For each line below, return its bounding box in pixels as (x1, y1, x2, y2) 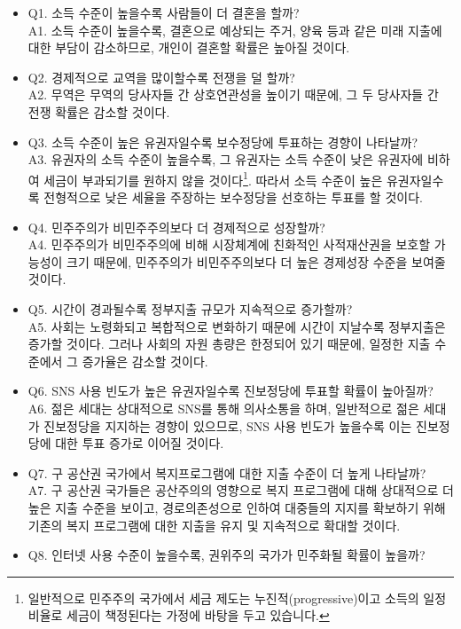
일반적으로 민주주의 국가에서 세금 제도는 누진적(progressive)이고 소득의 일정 (27, 588, 447, 607)
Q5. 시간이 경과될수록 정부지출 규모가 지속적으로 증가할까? (27, 299, 353, 318)
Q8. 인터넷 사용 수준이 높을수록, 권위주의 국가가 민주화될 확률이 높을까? (27, 546, 426, 564)
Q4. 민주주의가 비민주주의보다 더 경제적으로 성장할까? (27, 217, 325, 236)
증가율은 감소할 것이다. (82, 351, 208, 370)
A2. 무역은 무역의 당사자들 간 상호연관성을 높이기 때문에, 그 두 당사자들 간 (27, 85, 439, 104)
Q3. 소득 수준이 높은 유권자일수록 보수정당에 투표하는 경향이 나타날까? (27, 132, 418, 151)
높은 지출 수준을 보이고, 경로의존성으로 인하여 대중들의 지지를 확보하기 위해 (27, 498, 446, 516)
